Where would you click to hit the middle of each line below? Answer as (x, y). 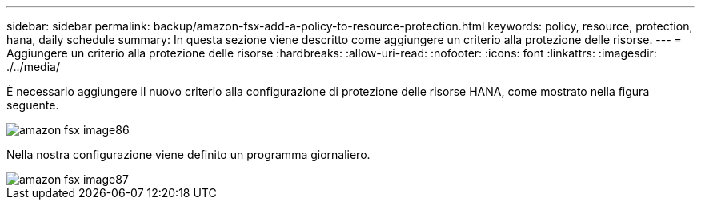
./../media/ (33, 67)
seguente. (33, 105)
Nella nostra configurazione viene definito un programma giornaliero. (188, 154)
